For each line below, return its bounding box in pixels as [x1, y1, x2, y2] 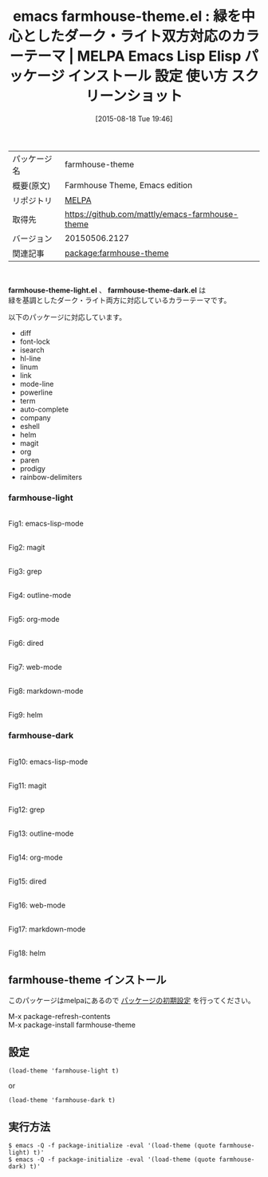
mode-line [19, 379, 54, 388]
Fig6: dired [8, 639, 44, 648]
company [19, 412, 51, 423]
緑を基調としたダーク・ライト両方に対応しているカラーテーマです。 [8, 295, 231, 305]
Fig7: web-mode [8, 663, 62, 672]
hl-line [19, 353, 41, 363]
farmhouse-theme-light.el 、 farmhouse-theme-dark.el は [8, 285, 206, 295]
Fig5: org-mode [8, 615, 60, 624]
